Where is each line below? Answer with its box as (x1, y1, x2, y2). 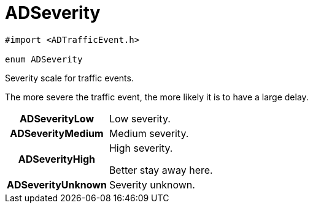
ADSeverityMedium (10, 127, 104, 139)
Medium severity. (109, 127, 189, 139)
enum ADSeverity (5, 54, 83, 64)
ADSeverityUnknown (7, 178, 107, 191)
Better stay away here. (109, 163, 213, 176)
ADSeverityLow (19, 112, 94, 125)
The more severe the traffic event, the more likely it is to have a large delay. (5, 91, 309, 102)
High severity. (109, 141, 173, 154)
